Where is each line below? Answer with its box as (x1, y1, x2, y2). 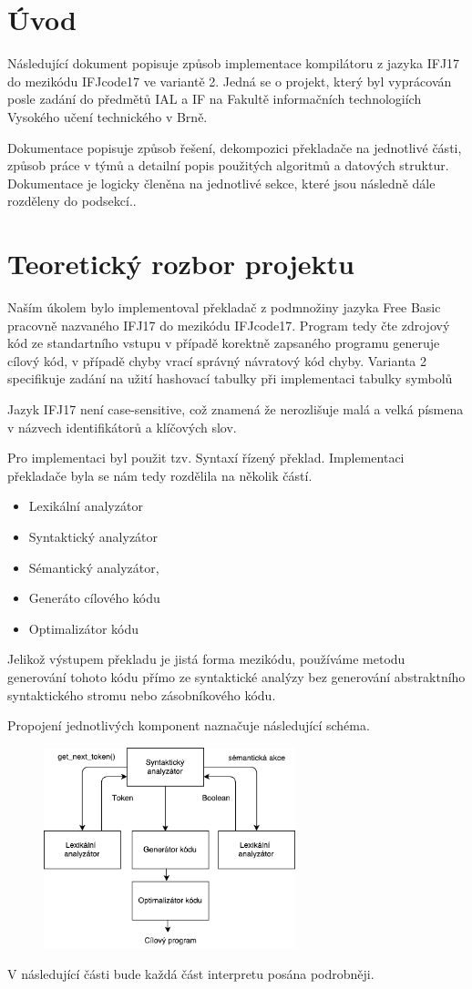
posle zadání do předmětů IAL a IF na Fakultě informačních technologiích (7, 89, 422, 108)
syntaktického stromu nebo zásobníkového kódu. (7, 685, 276, 704)
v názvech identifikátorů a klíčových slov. (7, 417, 237, 436)
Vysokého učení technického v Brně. (7, 107, 208, 126)
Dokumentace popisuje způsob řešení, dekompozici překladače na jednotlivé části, (7, 138, 462, 157)
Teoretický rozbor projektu (7, 245, 354, 282)
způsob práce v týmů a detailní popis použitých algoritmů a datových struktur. (7, 156, 449, 175)
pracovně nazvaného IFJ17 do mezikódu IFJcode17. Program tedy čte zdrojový (7, 315, 450, 334)
